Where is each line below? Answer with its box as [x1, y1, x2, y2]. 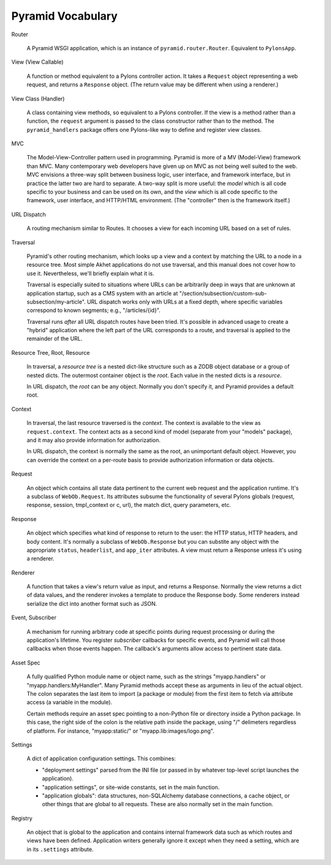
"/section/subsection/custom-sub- [179, 289, 267, 297]
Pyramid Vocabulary [11, 9, 118, 23]
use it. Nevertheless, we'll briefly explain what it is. [26, 270, 154, 277]
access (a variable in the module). [26, 699, 113, 706]
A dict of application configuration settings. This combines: [26, 755, 176, 763]
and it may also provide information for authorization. [26, 436, 161, 444]
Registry [11, 814, 33, 821]
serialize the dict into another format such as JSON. [26, 600, 158, 607]
